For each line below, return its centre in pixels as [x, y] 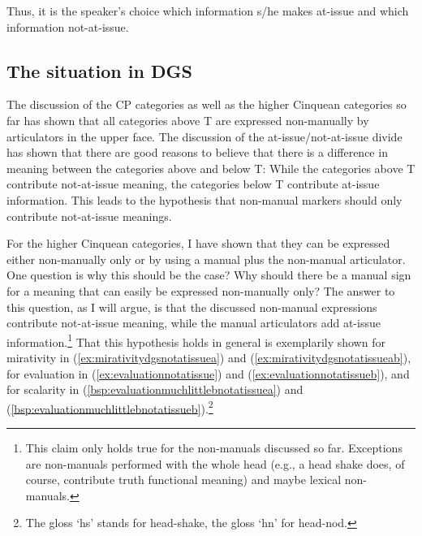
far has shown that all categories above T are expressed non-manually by [188, 120]
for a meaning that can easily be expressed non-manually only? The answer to [201, 290]
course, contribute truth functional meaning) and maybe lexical [183, 480]
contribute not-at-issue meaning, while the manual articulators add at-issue [194, 323]
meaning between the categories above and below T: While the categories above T [211, 168]
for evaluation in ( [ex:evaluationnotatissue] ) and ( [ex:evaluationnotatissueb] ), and [208, 373]
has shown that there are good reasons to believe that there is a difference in [197, 152]
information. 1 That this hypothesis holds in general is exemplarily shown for [196, 340]
